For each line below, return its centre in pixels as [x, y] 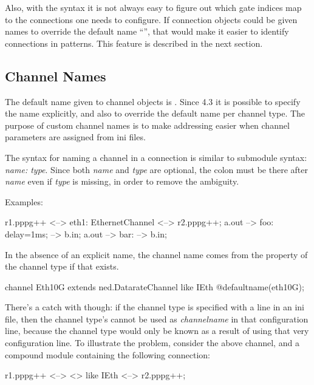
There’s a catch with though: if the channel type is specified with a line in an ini [155, 307]
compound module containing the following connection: [108, 354]
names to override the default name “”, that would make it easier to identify [147, 31]
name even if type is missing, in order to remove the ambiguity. [122, 181]
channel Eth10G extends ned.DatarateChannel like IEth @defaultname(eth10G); [155, 286]
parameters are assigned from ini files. [75, 137]
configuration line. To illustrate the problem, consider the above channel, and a [152, 343]
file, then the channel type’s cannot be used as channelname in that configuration [157, 319]
